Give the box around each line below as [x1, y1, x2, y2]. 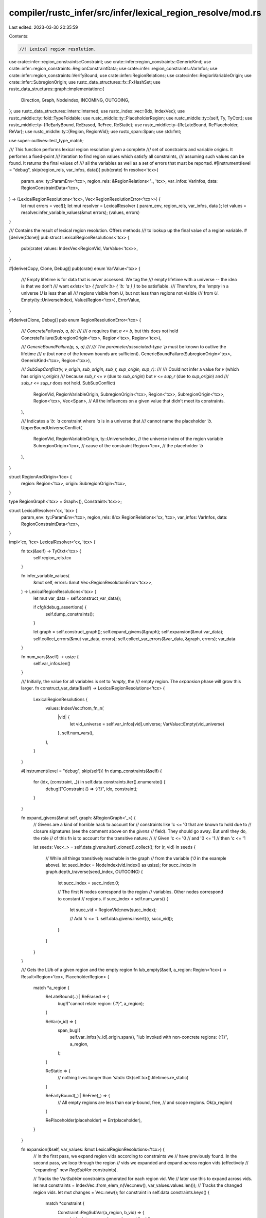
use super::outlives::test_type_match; [9, 137, 84, 143]
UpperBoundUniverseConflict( [21, 425, 82, 431]
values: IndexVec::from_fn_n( [45, 705, 104, 711]
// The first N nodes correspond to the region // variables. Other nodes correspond [57, 889, 223, 895]
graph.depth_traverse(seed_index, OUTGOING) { [45, 869, 143, 875]
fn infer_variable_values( [21, 572, 70, 578]
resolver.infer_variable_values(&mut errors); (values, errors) [21, 209, 140, 215]
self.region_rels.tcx [33, 554, 71, 560]
